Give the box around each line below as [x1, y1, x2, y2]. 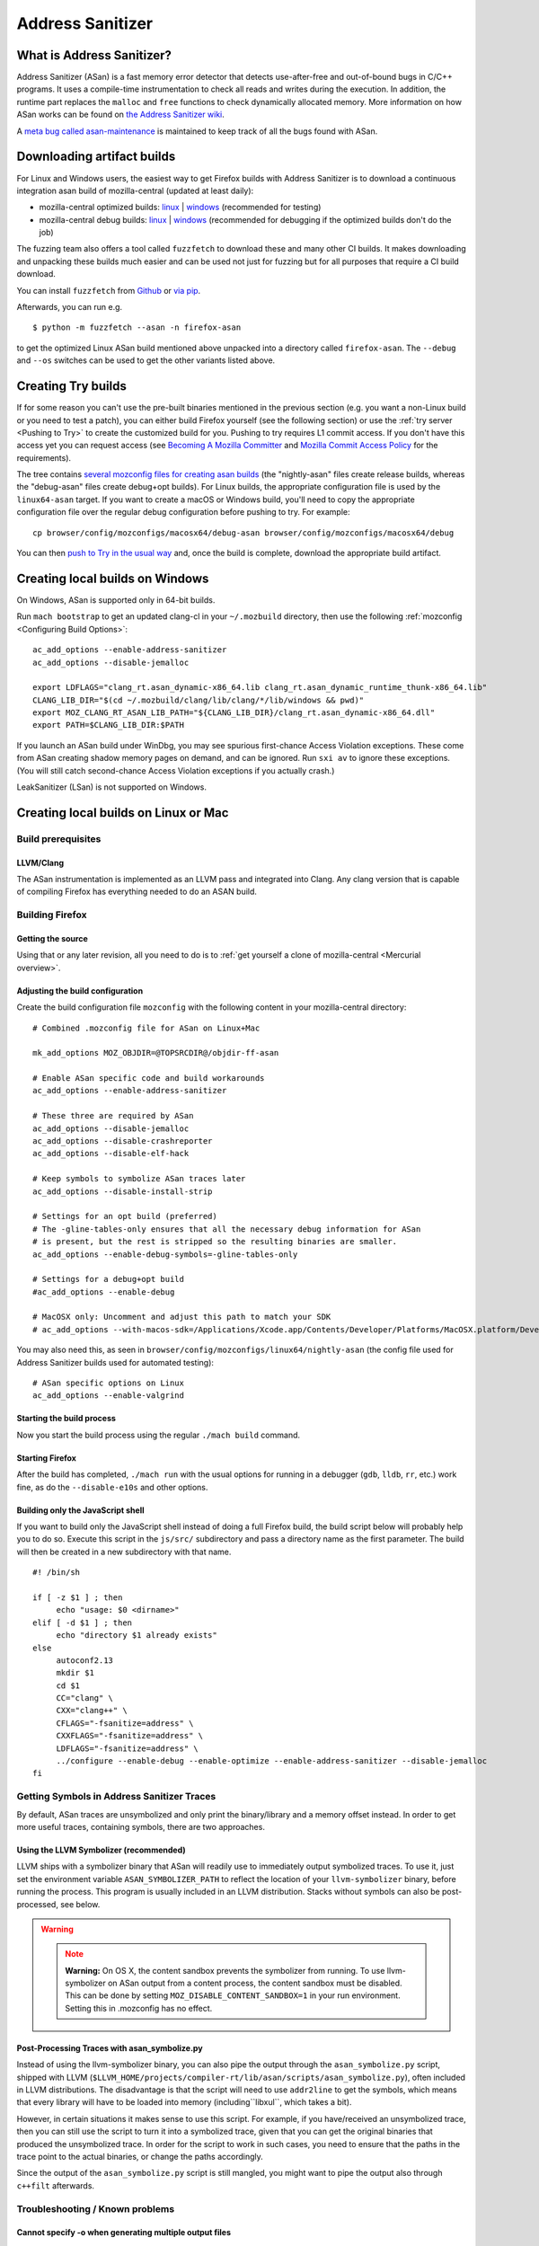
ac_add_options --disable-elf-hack [32, 1148, 190, 1159]
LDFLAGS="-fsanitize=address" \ [56, 1743, 199, 1754]
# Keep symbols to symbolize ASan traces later [32, 1173, 246, 1184]
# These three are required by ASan [32, 1110, 194, 1121]
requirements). [16, 452, 72, 463]
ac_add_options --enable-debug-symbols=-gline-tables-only [32, 1249, 298, 1260]
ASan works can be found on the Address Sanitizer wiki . [16, 109, 225, 120]
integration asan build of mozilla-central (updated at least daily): [16, 185, 254, 196]
